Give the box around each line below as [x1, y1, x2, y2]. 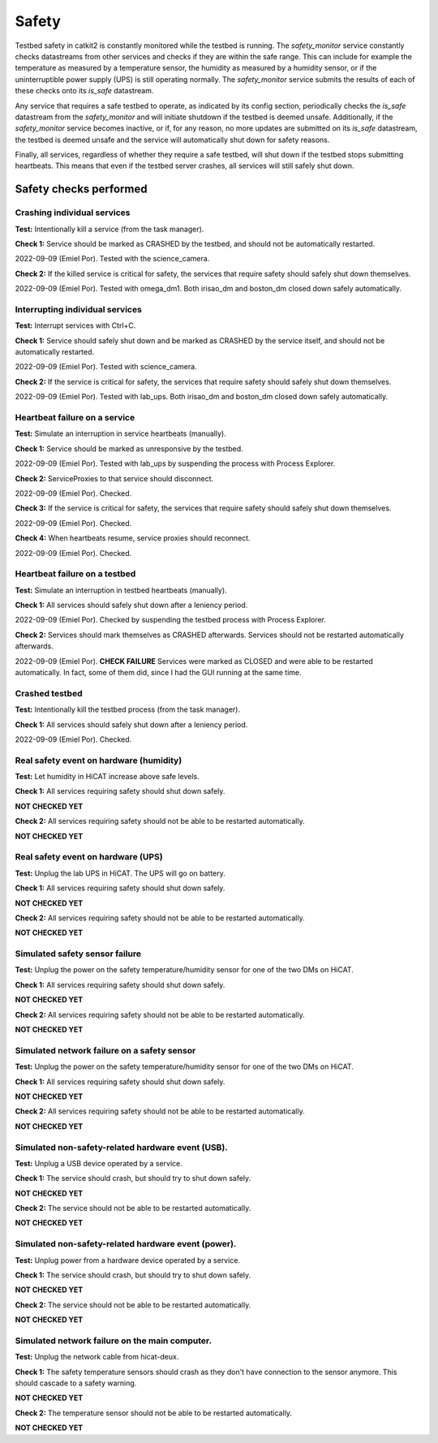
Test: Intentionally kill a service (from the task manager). [15, 224, 204, 234]
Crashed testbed [15, 687, 83, 699]
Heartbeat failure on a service [15, 412, 135, 424]
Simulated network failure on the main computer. [15, 1335, 213, 1346]
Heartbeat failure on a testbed [15, 568, 136, 579]
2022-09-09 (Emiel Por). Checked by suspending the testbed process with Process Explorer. [15, 615, 326, 625]
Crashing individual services [15, 207, 131, 218]
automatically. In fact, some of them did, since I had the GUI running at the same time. [15, 668, 302, 678]
